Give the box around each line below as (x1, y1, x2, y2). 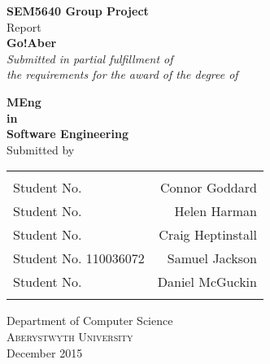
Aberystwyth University (7, 327, 133, 344)
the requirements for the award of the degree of (7, 66, 238, 83)
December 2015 (7, 344, 83, 361)
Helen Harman (174, 201, 257, 221)
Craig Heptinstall (159, 225, 257, 245)
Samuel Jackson (167, 249, 257, 268)
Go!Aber (7, 34, 57, 51)
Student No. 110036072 (13, 249, 145, 268)
